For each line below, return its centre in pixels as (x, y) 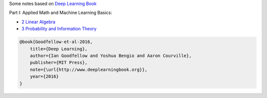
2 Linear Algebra (38, 22)
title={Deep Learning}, (59, 49)
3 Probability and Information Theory (59, 29)
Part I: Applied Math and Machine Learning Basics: (61, 13)
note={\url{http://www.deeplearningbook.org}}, (89, 70)
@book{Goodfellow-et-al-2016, (56, 42)
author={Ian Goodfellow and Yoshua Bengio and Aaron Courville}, (111, 55)
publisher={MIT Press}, (59, 63)
